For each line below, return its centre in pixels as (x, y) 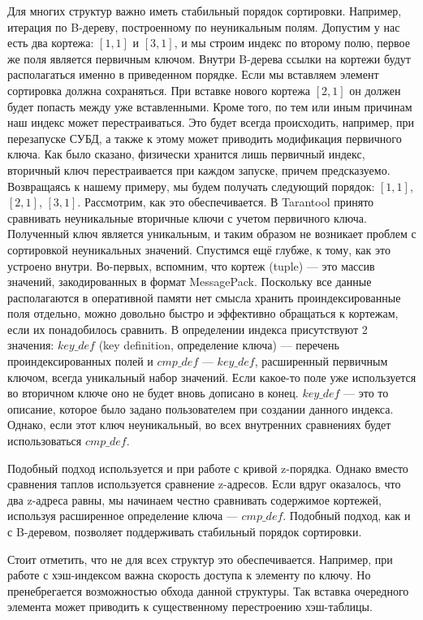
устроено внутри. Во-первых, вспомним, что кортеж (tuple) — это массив (191, 265)
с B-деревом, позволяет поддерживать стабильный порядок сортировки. (185, 531)
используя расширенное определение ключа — (123, 516)
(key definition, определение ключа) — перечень (219, 345)
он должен (375, 90)
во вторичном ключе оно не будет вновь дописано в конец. (153, 393)
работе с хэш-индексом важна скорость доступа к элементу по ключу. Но (189, 575)
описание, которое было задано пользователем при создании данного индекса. (201, 408)
